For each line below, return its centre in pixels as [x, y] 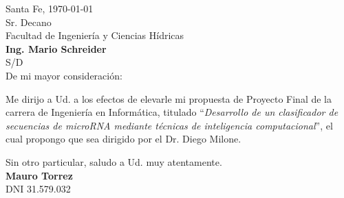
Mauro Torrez [39, 175]
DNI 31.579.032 [38, 189]
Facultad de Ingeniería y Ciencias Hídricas [95, 35]
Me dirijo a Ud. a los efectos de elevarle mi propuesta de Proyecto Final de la [169, 98]
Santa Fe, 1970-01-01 [50, 8]
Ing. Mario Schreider [56, 48]
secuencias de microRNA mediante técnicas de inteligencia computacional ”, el [169, 125]
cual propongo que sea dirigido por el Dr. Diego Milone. [123, 139]
